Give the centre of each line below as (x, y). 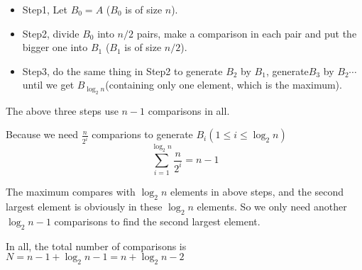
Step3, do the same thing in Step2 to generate (122, 71)
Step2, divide (51, 33)
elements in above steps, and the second (257, 192)
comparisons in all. (189, 110)
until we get (48, 85)
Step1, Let (45, 9)
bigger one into (55, 47)
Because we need (42, 134)
